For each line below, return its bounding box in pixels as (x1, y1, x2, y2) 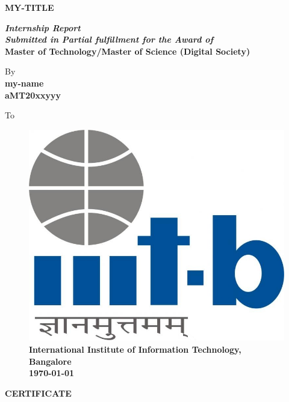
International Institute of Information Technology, (29, 343, 241, 355)
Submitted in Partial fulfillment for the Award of (5, 33, 214, 46)
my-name (5, 76, 44, 89)
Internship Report (5, 21, 81, 34)
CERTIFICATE (5, 386, 72, 399)
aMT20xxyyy (5, 88, 61, 101)
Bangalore (29, 355, 72, 367)
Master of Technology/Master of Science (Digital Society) (5, 44, 250, 57)
